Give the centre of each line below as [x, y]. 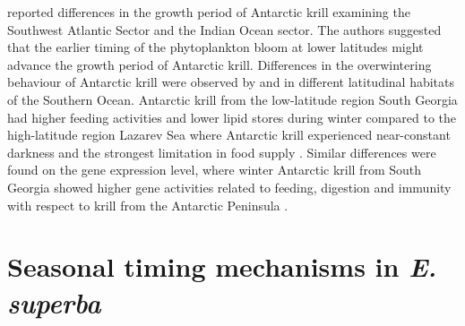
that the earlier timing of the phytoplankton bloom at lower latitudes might [215, 47]
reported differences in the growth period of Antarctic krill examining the [209, 12]
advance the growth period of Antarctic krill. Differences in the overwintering [220, 64]
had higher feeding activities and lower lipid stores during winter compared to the [232, 117]
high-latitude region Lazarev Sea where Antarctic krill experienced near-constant [229, 135]
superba [54, 302]
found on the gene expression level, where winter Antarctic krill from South [215, 170]
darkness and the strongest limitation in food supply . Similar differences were [222, 152]
